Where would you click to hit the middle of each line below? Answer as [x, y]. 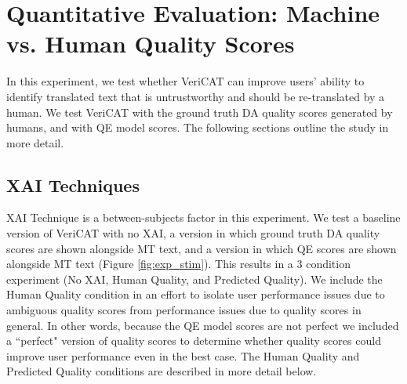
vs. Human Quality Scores [151, 43]
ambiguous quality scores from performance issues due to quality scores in [184, 310]
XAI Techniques [73, 185]
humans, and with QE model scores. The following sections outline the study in [198, 127]
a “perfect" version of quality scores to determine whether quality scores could [194, 341]
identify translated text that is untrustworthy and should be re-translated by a [196, 96]
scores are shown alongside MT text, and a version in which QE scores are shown [202, 248]
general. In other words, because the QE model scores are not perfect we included [203, 325]
